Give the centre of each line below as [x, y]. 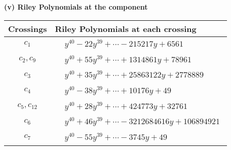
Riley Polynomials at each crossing [126, 28]
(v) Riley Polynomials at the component [76, 7]
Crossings [28, 28]
